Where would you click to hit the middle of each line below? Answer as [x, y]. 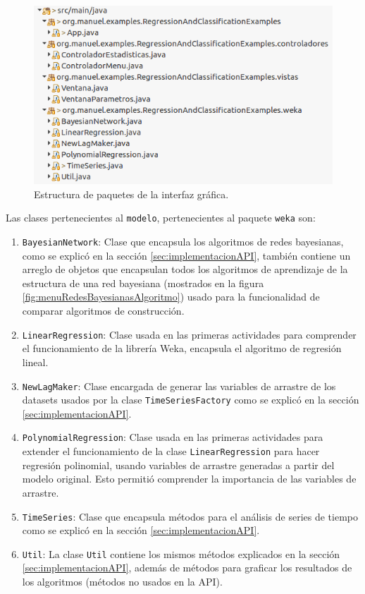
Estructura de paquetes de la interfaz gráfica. [131, 194]
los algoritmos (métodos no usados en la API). [122, 581]
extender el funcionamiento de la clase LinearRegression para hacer [171, 451]
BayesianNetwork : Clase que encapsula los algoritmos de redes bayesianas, [183, 242]
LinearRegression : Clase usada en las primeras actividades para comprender [189, 334]
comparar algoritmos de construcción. [103, 311]
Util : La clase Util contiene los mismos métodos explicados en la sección [181, 553]
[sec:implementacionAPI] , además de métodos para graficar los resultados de [187, 568]
